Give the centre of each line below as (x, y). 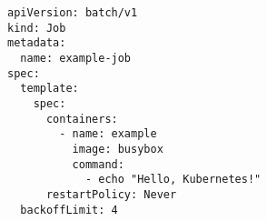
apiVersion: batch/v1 (73, 13)
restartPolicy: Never (111, 194)
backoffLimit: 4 (69, 210)
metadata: (37, 43)
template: (49, 89)
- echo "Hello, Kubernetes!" (173, 180)
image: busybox (118, 149)
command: (98, 164)
